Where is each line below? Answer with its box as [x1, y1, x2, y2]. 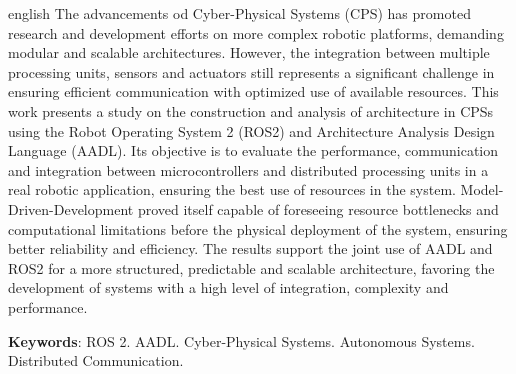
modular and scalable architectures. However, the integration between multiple [8, 42, 490, 63]
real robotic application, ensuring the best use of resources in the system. [8, 179, 456, 200]
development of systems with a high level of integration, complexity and [8, 277, 449, 298]
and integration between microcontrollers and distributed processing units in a [8, 159, 489, 180]
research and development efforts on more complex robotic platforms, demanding [8, 22, 504, 43]
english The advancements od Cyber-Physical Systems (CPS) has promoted [8, 3, 471, 23]
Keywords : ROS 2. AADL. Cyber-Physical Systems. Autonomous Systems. [8, 330, 475, 351]
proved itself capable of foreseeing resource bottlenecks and [137, 198, 499, 219]
